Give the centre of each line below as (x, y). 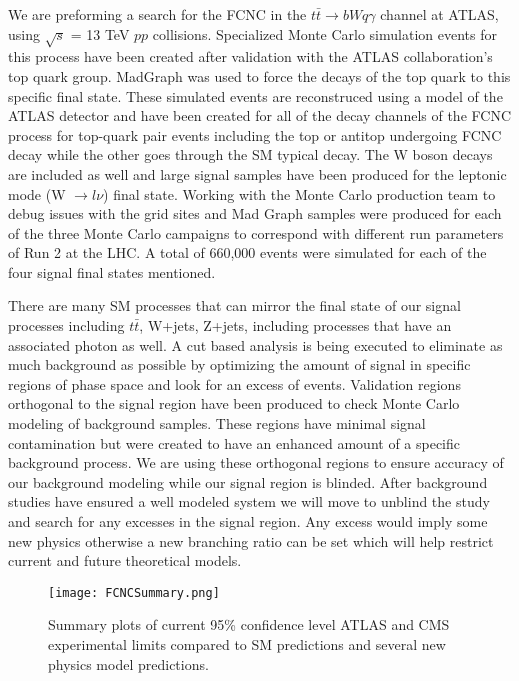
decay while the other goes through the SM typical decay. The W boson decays (250, 154)
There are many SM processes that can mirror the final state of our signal (234, 305)
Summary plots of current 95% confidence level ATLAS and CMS (249, 624)
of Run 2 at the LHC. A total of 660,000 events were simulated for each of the (247, 252)
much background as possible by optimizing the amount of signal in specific (239, 364)
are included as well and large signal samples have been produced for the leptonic (257, 173)
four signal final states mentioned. (112, 271)
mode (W (37, 193)
